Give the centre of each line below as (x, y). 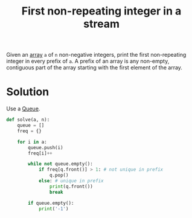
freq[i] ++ (40, 153)
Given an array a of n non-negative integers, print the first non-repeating (96, 55)
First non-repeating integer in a (101, 11)
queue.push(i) (46, 147)
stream (101, 24)
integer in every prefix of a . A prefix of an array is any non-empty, (88, 61)
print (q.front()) (71, 186)
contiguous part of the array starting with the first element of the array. (94, 68)
